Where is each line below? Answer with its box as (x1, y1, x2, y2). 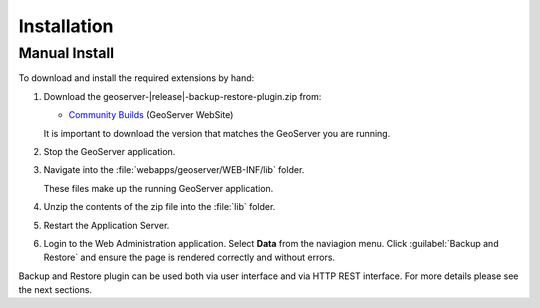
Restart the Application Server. (43, 219, 170, 231)
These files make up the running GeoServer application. (43, 182, 274, 194)
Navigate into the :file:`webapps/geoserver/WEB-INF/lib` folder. (43, 164, 305, 176)
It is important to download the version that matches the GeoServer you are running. (43, 127, 391, 139)
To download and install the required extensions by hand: (18, 72, 255, 84)
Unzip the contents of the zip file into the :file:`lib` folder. (43, 201, 276, 213)
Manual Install (18, 44, 115, 62)
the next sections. (18, 284, 93, 296)
